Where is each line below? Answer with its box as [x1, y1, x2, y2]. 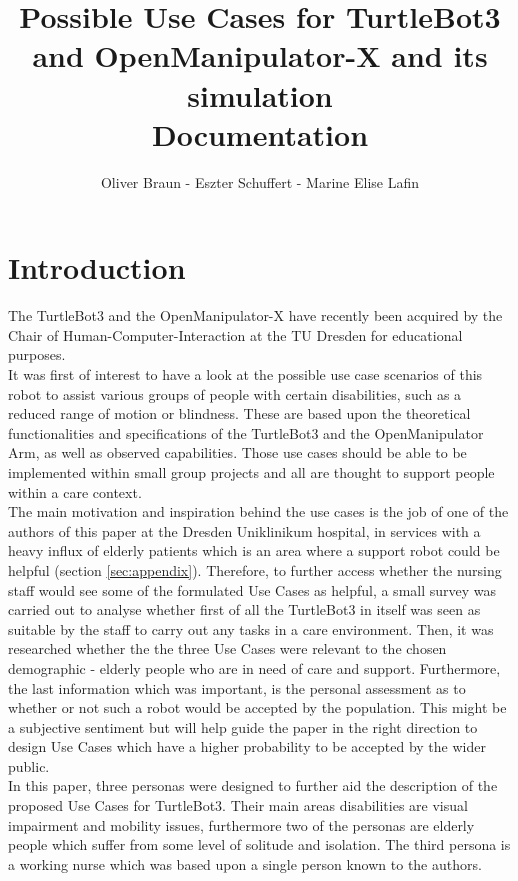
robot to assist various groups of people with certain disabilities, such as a [8, 383, 462, 404]
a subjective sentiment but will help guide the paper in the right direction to [8, 716, 478, 737]
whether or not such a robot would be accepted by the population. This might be [8, 697, 507, 718]
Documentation [151, 113, 369, 154]
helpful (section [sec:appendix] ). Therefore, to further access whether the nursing [8, 559, 502, 580]
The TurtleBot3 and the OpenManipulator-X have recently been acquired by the [8, 305, 503, 326]
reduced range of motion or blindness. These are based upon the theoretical [8, 403, 471, 424]
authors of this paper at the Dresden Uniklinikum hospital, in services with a [8, 520, 481, 541]
